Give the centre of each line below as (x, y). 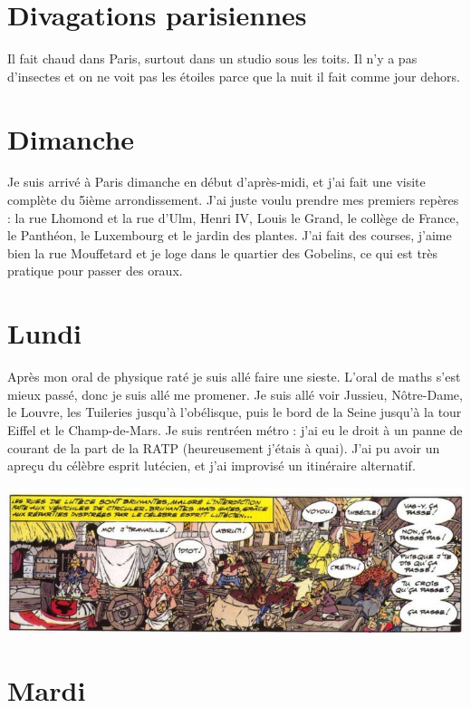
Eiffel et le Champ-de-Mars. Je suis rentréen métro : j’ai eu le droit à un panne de (235, 429)
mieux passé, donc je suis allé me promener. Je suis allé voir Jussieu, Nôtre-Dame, (235, 394)
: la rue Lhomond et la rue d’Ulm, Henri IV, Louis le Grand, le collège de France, (233, 217)
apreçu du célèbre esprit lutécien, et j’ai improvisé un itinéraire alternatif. (211, 466)
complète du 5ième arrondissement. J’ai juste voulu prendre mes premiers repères (233, 200)
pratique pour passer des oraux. (95, 271)
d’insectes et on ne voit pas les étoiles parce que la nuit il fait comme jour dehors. (234, 76)
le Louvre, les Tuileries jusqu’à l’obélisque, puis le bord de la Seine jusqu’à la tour (235, 412)
